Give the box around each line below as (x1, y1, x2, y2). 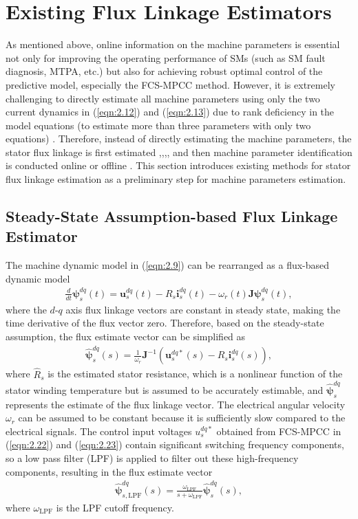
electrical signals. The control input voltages (6, 423, 192, 438)
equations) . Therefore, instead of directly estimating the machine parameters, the (6, 131, 352, 146)
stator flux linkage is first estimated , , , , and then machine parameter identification (6, 144, 352, 159)
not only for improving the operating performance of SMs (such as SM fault (6, 50, 326, 65)
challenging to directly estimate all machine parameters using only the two (6, 91, 320, 105)
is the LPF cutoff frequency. (56, 500, 174, 514)
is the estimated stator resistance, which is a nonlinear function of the (48, 366, 343, 381)
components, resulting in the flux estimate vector (6, 464, 213, 478)
